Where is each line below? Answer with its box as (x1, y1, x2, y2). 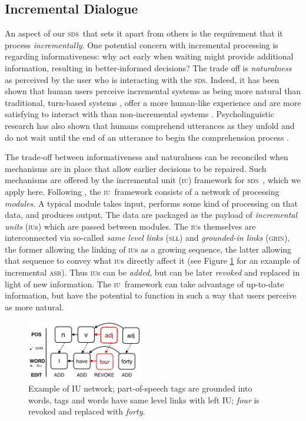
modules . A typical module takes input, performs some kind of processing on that (5, 197, 298, 209)
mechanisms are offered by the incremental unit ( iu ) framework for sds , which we (5, 174, 301, 186)
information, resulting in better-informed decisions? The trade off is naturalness (5, 61, 292, 74)
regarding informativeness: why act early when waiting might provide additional (5, 50, 294, 62)
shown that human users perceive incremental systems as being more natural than (5, 85, 301, 97)
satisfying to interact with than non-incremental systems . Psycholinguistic (5, 108, 274, 120)
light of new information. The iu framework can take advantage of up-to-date (5, 277, 284, 290)
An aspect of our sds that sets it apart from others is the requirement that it (5, 27, 283, 39)
